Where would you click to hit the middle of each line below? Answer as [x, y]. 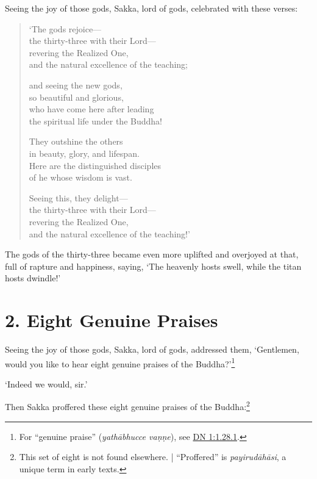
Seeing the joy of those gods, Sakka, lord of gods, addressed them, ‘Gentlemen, [152, 349]
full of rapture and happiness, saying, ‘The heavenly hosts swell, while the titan [153, 266]
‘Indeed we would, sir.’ [46, 384]
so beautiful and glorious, [76, 97]
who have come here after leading [91, 109]
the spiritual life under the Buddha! [95, 121]
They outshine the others [76, 141]
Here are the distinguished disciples [95, 165]
